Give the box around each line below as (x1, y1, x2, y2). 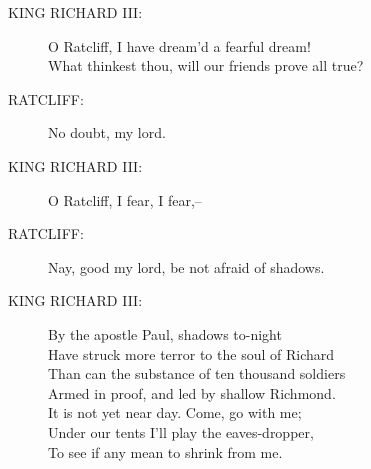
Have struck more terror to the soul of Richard (48, 343, 335, 364)
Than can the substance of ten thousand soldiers (48, 363, 346, 384)
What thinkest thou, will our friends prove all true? (48, 55, 364, 76)
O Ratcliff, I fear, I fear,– (48, 189, 202, 210)
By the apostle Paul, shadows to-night (48, 323, 282, 344)
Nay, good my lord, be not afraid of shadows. (48, 256, 325, 277)
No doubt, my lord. (48, 122, 166, 143)
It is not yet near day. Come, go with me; (48, 402, 302, 423)
